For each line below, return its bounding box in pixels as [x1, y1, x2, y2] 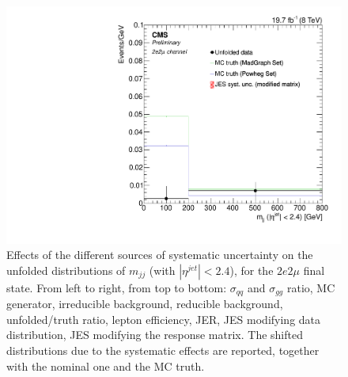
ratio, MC [286, 279, 335, 295]
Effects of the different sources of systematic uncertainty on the [6, 246, 313, 263]
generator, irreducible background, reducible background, [6, 295, 283, 312]
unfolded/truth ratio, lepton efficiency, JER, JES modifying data [6, 310, 321, 327]
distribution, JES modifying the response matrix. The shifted [6, 326, 303, 343]
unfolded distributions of [6, 261, 126, 278]
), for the [229, 261, 274, 278]
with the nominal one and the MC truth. [6, 357, 205, 374]
